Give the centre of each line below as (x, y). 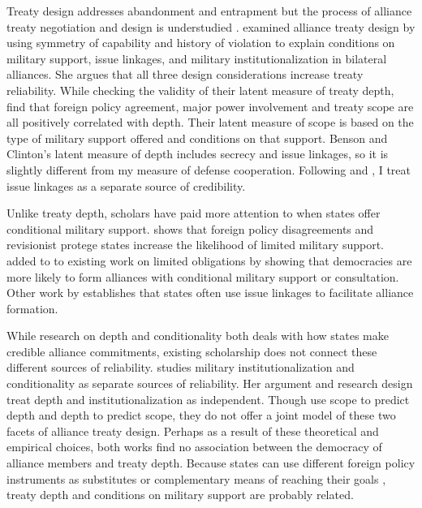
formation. (32, 308)
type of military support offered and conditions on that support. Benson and (197, 138)
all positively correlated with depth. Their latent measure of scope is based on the (210, 122)
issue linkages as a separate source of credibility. (126, 185)
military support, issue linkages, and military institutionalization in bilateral (197, 58)
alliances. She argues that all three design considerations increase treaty (185, 74)
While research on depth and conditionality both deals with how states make (198, 336)
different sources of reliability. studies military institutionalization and (181, 367)
